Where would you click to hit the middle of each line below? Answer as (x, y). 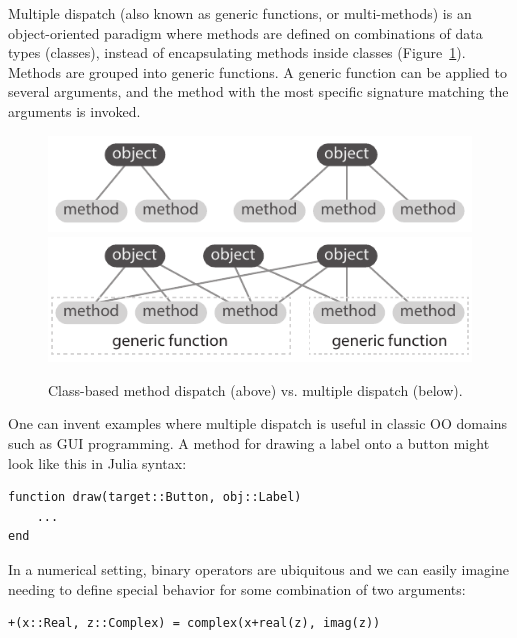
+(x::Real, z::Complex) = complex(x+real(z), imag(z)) (194, 623)
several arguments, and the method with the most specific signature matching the (258, 91)
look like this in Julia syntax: (97, 462)
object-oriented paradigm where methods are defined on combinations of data (245, 32)
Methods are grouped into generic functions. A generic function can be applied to (257, 71)
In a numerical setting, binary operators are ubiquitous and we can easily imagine (259, 568)
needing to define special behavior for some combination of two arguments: (237, 588)
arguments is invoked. (74, 110)
